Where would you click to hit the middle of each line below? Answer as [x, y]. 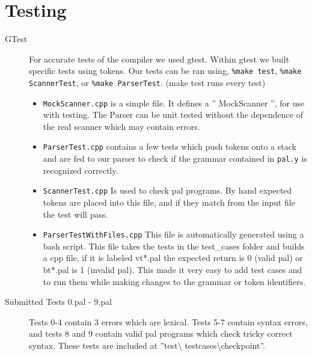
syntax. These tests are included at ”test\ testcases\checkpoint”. [147, 345]
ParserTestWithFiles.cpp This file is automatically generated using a [173, 234]
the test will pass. [75, 214]
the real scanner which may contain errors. [121, 126]
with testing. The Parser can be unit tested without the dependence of [173, 115]
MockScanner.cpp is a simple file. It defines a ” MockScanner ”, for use [174, 103]
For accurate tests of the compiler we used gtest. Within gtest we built [159, 59]
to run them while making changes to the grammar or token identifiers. [174, 281]
